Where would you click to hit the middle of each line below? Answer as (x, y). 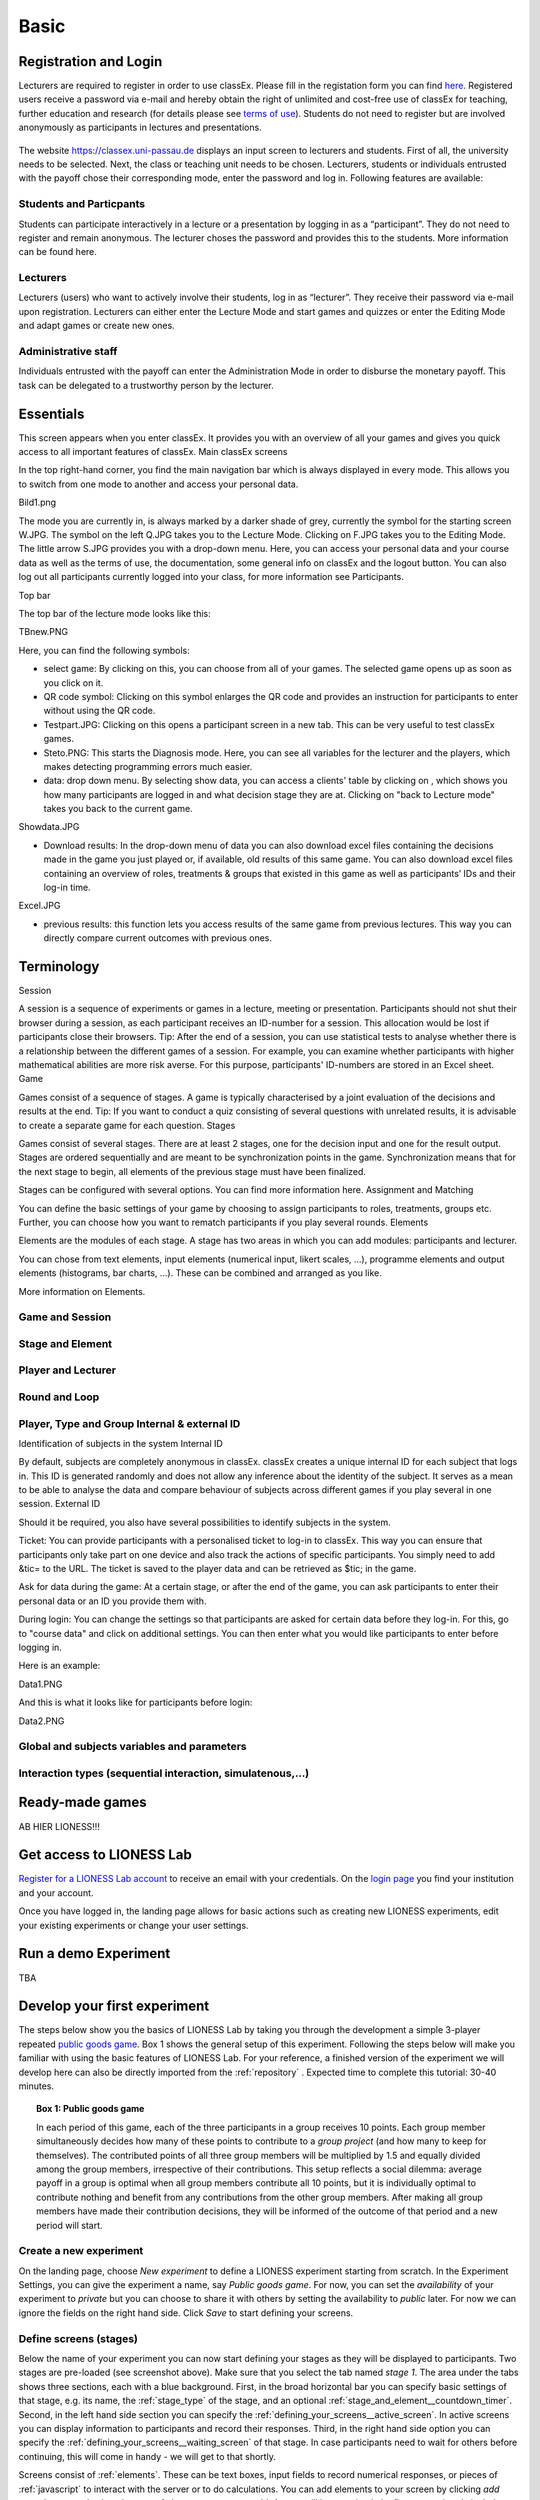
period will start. (70, 2225)
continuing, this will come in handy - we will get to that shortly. (147, 2456)
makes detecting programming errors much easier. (148, 766)
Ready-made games (82, 1802)
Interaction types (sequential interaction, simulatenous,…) (164, 1773)
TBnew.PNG (43, 632)
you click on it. (73, 682)
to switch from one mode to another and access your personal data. (158, 484)
